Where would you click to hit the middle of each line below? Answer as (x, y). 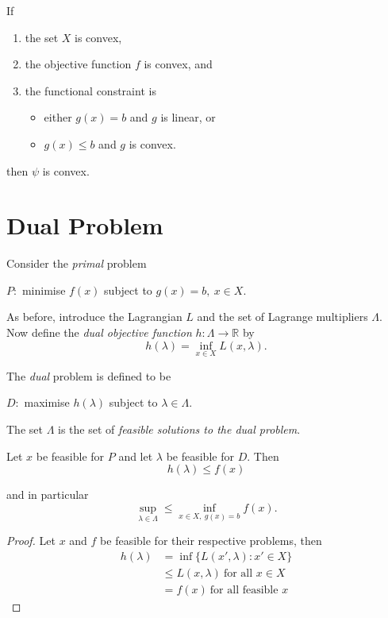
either (58, 117)
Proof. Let (31, 541)
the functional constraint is (90, 90)
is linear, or (188, 117)
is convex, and (178, 64)
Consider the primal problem (77, 263)
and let (136, 456)
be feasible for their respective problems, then (211, 541)
